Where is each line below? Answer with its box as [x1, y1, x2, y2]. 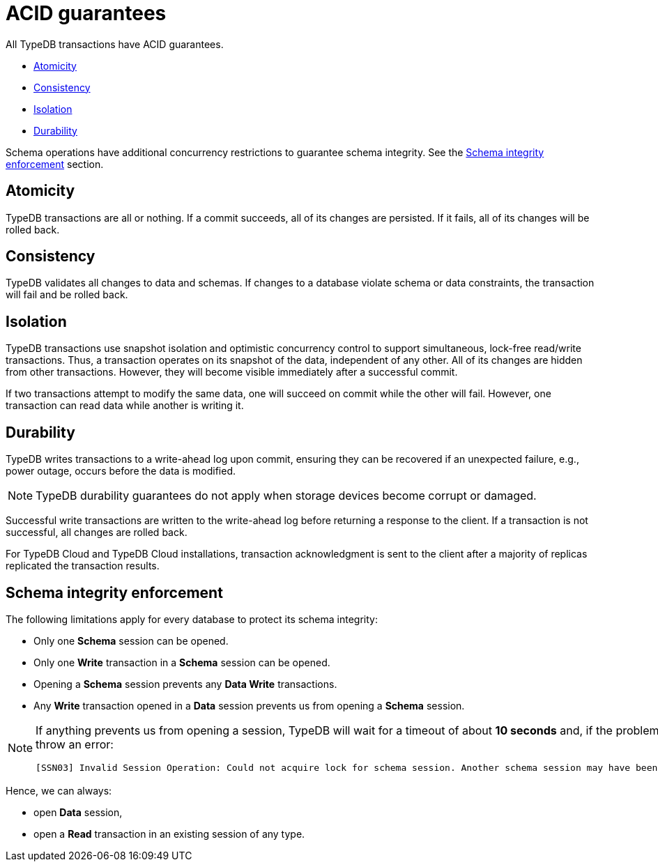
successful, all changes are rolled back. [6, 526, 188, 539]
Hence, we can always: [6, 784, 112, 797]
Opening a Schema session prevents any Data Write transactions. [33, 677, 337, 690]
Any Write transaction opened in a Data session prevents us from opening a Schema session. [33, 699, 465, 712]
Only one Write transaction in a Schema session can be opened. [33, 656, 330, 668]
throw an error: [36, 737, 114, 751]
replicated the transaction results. [6, 560, 160, 572]
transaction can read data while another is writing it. [6, 399, 244, 412]
